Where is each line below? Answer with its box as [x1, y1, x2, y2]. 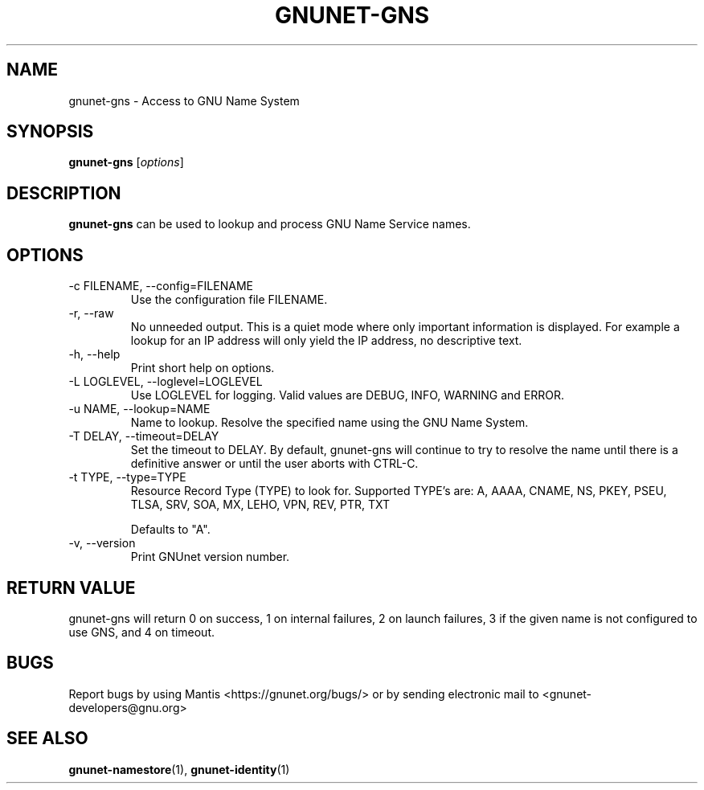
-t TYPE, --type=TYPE [68, 470, 186, 485]
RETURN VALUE [6, 577, 136, 598]
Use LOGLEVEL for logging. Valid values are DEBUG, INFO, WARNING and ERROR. [130, 388, 564, 403]
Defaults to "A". [130, 522, 211, 537]
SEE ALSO [6, 728, 88, 749]
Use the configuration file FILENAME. [130, 293, 328, 307]
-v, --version [68, 536, 136, 551]
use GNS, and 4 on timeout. [68, 624, 215, 639]
